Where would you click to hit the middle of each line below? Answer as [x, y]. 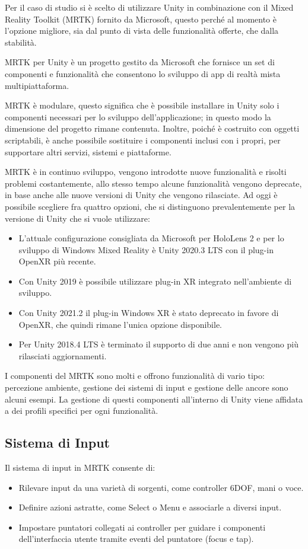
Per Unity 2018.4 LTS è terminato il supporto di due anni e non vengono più [158, 344]
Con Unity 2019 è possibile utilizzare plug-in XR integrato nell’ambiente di [155, 281]
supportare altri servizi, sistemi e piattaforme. [88, 151]
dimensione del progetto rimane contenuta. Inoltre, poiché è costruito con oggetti [152, 128]
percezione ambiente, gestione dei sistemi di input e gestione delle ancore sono [147, 387]
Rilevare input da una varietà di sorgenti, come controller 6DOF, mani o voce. [161, 487]
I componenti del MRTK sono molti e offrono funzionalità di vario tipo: [135, 376]
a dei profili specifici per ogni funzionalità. [82, 411]
